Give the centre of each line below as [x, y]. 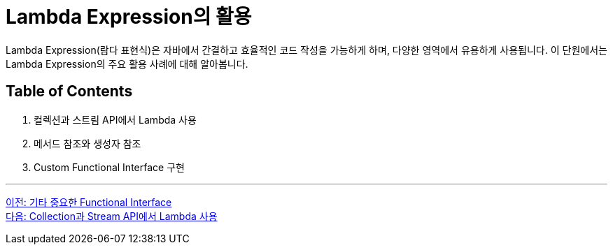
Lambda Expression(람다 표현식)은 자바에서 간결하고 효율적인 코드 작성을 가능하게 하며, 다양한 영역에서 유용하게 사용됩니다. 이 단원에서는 [306, 50]
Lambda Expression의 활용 [129, 17]
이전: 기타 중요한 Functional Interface [89, 202]
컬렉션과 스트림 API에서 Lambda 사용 [115, 119]
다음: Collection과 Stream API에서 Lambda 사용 [112, 216]
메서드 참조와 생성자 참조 [87, 143]
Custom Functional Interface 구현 [109, 167]
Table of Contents [69, 91]
